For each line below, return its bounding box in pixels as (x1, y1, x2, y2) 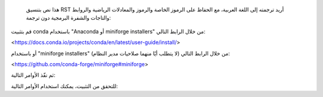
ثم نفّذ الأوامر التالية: (11, 71, 56, 79)
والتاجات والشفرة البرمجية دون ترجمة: (26, 14, 111, 21)
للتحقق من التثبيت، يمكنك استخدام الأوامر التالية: (11, 82, 118, 89)
